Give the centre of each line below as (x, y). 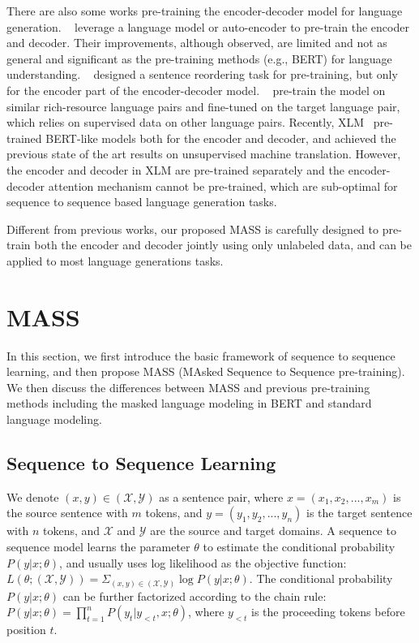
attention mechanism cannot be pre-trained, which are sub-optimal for (223, 186)
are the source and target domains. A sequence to (273, 531)
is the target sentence (359, 513)
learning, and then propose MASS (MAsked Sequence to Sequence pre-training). (206, 371)
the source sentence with (67, 513)
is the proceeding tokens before (328, 612)
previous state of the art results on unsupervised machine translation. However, (204, 154)
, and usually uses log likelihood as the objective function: (203, 562)
